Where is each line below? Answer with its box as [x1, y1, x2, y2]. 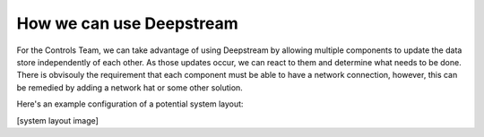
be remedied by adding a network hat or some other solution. [16, 81, 244, 93]
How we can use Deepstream [16, 13, 239, 33]
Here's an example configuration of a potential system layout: [16, 98, 244, 109]
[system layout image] [16, 115, 99, 125]
